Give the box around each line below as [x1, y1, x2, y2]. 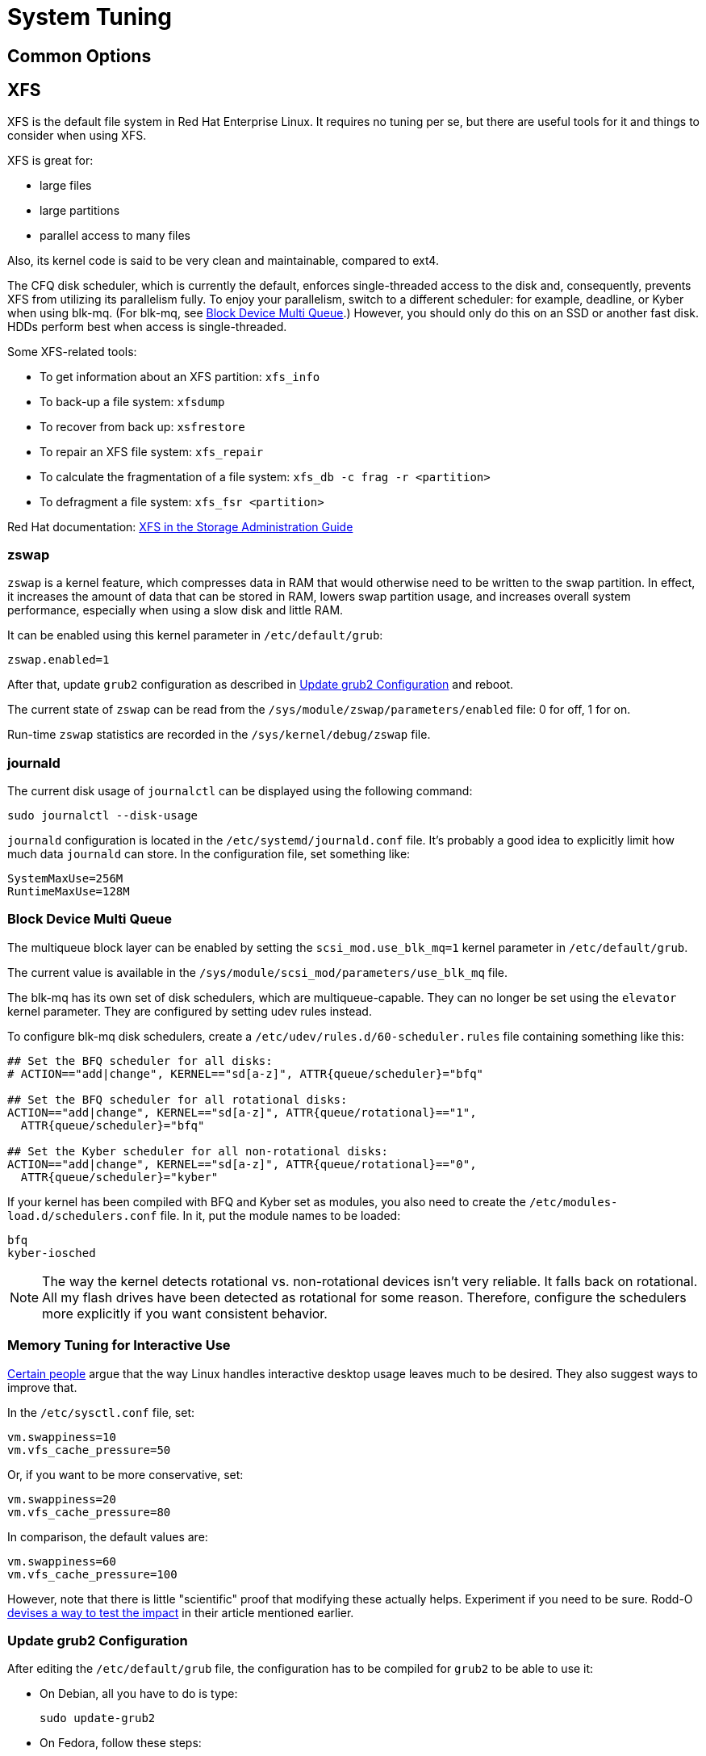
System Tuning [7, 3, 172, 31]
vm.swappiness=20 [7, 1492, 116, 1506]
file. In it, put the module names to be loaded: [160, 1208, 401, 1222]
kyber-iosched [7, 1246, 96, 1259]
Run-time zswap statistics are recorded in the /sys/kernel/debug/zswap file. [7, 727, 431, 742]
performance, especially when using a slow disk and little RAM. [7, 603, 344, 618]
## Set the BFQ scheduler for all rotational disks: [7, 1092, 348, 1106]
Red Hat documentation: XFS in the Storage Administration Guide [7, 519, 353, 534]
